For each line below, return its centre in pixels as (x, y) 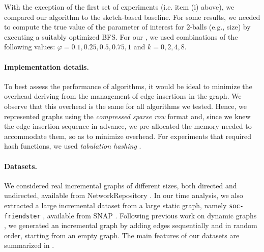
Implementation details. (47, 66)
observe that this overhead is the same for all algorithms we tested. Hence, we (125, 106)
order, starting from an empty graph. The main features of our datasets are (122, 235)
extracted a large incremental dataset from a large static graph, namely (115, 205)
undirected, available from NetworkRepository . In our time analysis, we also (124, 195)
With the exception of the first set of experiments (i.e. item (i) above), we (119, 7)
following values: (30, 47)
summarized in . (29, 245)
